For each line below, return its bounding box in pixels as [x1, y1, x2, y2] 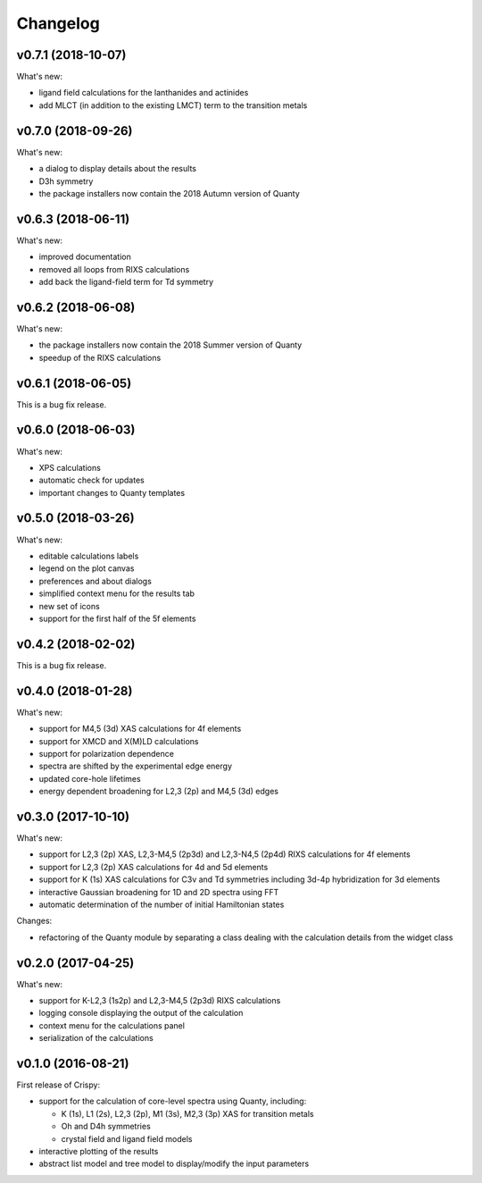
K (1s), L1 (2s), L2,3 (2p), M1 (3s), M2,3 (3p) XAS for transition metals [61, 1108, 314, 1119]
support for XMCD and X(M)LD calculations [38, 735, 200, 746]
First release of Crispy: [16, 1079, 101, 1090]
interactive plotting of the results [38, 1146, 159, 1157]
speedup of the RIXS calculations [38, 352, 162, 363]
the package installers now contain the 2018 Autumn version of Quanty [38, 188, 301, 198]
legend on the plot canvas [38, 563, 135, 574]
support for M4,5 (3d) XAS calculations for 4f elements [38, 724, 242, 734]
